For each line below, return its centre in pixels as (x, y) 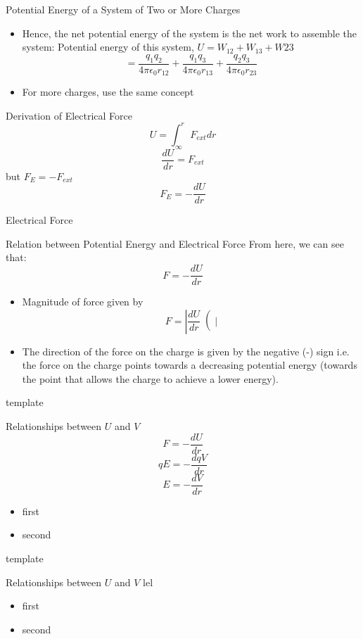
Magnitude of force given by (83, 302)
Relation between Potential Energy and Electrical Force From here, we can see (175, 243)
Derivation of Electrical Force (69, 115)
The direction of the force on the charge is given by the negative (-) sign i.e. (186, 351)
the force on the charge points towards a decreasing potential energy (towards (190, 365)
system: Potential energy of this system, (108, 47)
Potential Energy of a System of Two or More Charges (123, 9)
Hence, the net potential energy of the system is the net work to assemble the (190, 33)
